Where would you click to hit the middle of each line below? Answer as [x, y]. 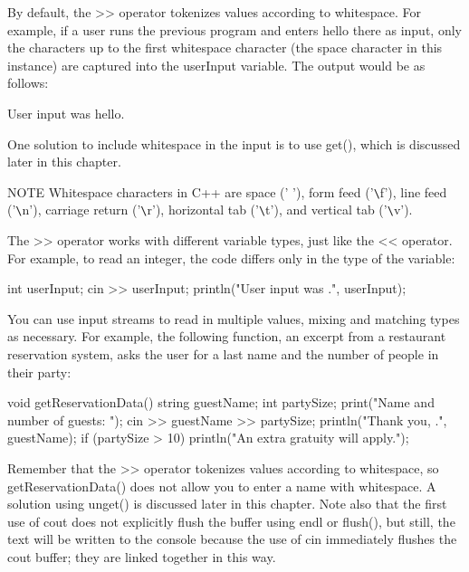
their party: [39, 372]
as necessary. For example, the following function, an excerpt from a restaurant [227, 336]
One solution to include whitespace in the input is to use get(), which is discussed [234, 143]
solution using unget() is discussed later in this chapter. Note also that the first [227, 504]
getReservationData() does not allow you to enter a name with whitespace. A [222, 486]
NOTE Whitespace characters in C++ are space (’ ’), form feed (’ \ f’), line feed [227, 191]
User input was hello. [66, 113]
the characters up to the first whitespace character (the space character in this [225, 48]
